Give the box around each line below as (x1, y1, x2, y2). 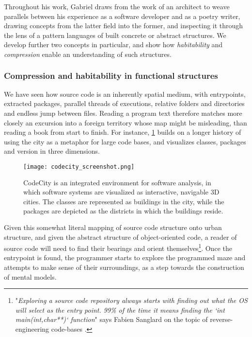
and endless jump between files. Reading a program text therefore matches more (4, 107, 242, 118)
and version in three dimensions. (4, 146, 100, 156)
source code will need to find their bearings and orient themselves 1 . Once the (4, 242, 233, 253)
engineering (15, 323, 49, 334)
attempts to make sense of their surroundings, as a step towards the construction (4, 262, 244, 272)
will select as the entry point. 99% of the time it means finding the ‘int (15, 304, 225, 315)
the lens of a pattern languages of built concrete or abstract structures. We (4, 30, 226, 40)
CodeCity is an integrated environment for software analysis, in (23, 177, 211, 187)
